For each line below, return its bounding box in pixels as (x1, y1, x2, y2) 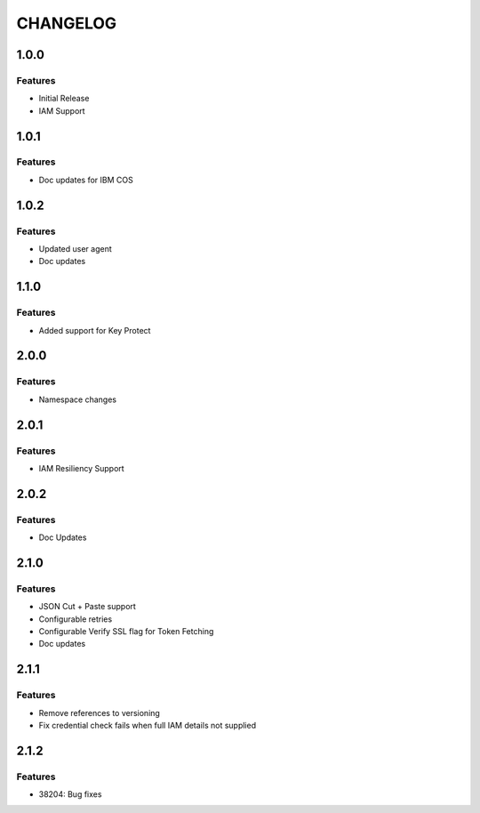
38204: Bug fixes (38, 789, 102, 800)
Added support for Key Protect (38, 325, 151, 335)
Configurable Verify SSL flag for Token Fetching (38, 625, 214, 636)
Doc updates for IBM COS (38, 174, 133, 185)
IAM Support (38, 105, 85, 116)
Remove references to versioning (38, 707, 160, 718)
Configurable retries (38, 614, 113, 624)
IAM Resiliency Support (38, 463, 124, 473)
